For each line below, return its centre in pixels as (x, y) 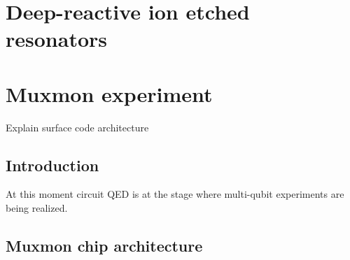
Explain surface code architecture (77, 127)
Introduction (52, 165)
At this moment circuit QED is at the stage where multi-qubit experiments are (175, 194)
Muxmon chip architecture (104, 246)
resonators (56, 39)
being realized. (37, 208)
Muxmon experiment (109, 93)
